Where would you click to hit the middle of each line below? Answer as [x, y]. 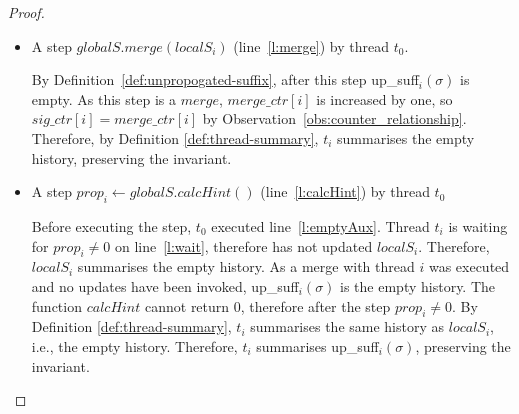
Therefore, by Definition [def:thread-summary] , [175, 137]
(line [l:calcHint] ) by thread [345, 191]
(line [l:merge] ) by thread [311, 45]
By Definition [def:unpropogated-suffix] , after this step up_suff [225, 79]
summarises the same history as [347, 326]
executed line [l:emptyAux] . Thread [320, 225]
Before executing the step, [111, 225]
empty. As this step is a [103, 98]
